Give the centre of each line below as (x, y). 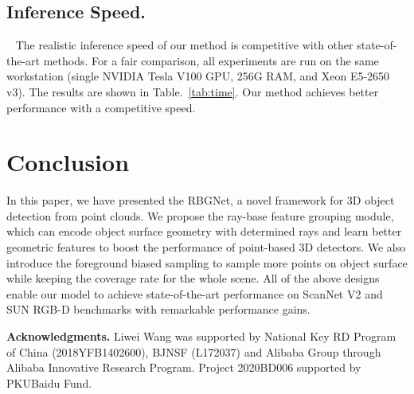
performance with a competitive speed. (101, 107)
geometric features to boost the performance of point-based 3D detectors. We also (206, 247)
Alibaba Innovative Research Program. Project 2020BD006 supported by (184, 367)
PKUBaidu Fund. (49, 382)
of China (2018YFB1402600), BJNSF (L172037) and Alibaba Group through (194, 351)
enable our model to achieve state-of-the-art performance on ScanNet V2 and (195, 293)
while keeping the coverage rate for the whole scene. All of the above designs (193, 278)
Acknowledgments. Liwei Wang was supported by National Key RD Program (201, 336)
